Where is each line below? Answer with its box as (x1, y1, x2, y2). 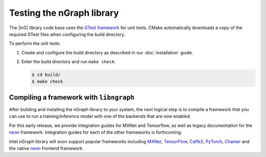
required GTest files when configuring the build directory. (9, 31, 126, 37)
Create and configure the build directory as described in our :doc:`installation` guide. (21, 49, 193, 55)
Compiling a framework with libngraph (9, 93, 135, 101)
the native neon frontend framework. (9, 145, 84, 151)
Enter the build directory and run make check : (21, 59, 116, 65)
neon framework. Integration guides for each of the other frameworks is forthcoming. (9, 129, 182, 135)
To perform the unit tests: (9, 40, 61, 46)
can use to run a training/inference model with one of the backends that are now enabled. (9, 114, 192, 119)
